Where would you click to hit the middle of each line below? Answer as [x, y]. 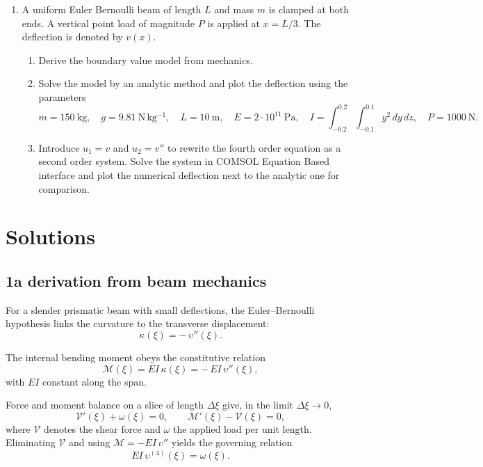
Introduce [59, 147]
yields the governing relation [232, 442]
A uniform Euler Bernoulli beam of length [112, 9]
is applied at [234, 23]
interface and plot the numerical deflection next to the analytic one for [189, 175]
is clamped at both [309, 9]
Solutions [50, 236]
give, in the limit [258, 405]
